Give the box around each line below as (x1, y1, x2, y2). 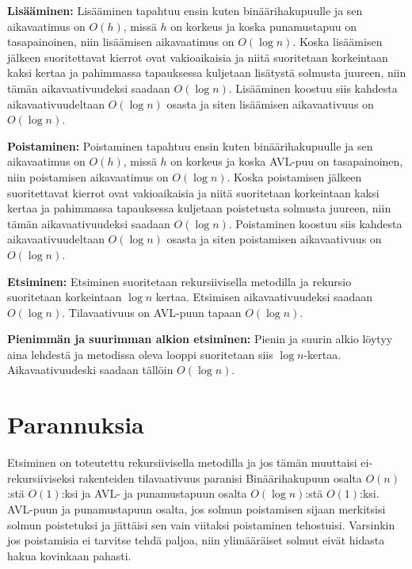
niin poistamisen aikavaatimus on (7, 168, 169, 185)
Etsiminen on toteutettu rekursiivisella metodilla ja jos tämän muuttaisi (7, 454, 357, 471)
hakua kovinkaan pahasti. (7, 547, 132, 563)
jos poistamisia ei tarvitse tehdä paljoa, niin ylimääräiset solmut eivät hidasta (7, 532, 385, 548)
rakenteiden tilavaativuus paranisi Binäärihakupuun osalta (78, 469, 362, 486)
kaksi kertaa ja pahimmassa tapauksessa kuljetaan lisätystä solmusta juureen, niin (7, 64, 406, 81)
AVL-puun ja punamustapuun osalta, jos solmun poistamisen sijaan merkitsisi (7, 500, 386, 517)
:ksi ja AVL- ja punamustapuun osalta (61, 485, 247, 502)
